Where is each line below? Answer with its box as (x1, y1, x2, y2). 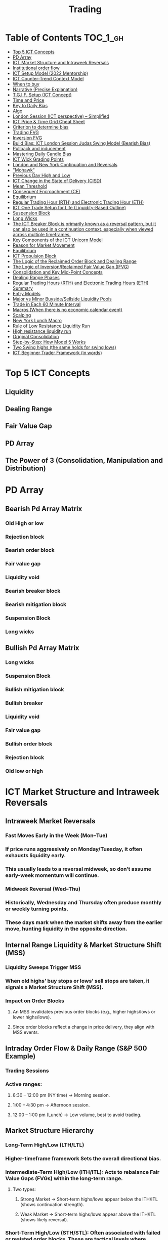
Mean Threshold (12, 183, 47, 189)
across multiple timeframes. (12, 231, 71, 237)
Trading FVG (12, 129, 39, 135)
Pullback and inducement (12, 145, 66, 151)
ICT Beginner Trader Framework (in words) (12, 349, 102, 356)
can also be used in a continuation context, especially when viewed (12, 226, 153, 232)
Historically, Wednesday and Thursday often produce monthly (5, 899, 162, 906)
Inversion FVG (12, 135, 42, 141)
